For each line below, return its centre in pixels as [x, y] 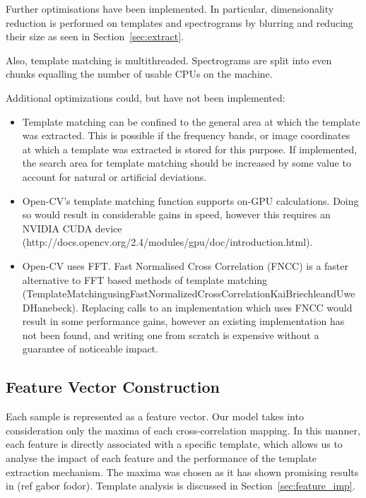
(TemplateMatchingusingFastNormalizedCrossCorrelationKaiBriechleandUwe [189, 294]
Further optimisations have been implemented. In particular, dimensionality [170, 8]
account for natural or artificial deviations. [114, 176]
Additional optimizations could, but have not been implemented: [146, 97]
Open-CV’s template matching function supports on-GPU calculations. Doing [190, 200]
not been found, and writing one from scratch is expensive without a [171, 334]
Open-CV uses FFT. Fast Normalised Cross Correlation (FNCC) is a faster [185, 265]
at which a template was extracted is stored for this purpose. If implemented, [190, 149]
